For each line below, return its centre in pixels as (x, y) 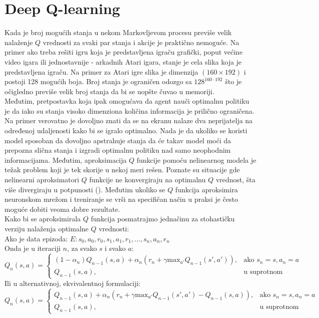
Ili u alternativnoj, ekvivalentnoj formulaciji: (72, 283)
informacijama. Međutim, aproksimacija (66, 160)
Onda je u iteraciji (33, 248)
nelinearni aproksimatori (42, 180)
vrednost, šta (235, 180)
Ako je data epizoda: (36, 238)
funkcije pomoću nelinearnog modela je (196, 160)
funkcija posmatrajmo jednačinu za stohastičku (163, 219)
